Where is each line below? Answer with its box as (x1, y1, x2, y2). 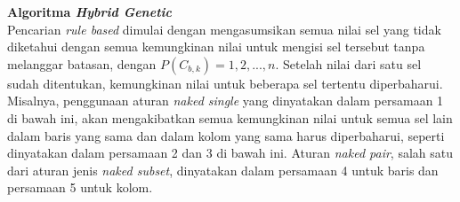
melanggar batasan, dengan (7, 54, 157, 73)
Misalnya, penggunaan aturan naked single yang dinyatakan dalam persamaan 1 (7, 91, 444, 110)
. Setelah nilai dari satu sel (275, 54, 422, 73)
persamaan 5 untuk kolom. (7, 178, 153, 197)
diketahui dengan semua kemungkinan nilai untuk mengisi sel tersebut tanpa (7, 37, 425, 56)
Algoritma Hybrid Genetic (7, 3, 172, 20)
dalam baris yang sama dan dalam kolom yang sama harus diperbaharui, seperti (7, 126, 445, 144)
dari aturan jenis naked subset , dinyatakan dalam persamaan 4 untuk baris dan (7, 160, 439, 179)
